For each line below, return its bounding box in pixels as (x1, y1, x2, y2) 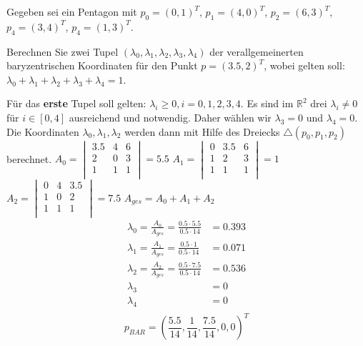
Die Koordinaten (6, 124, 79, 139)
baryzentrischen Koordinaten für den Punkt (6, 58, 198, 73)
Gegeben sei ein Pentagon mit (6, 4, 137, 19)
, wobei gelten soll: (264, 58, 345, 73)
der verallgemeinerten (209, 44, 304, 59)
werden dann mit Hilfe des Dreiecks (124, 124, 280, 139)
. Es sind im (240, 96, 294, 111)
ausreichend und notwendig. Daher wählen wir (69, 109, 272, 124)
